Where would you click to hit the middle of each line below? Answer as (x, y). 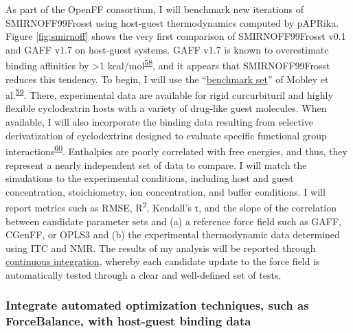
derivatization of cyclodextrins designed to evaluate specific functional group (166, 135)
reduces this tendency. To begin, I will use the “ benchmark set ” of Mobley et (167, 79)
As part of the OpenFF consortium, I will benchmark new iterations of (155, 9)
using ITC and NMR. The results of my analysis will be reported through (161, 248)
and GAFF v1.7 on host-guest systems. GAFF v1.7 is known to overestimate (167, 49)
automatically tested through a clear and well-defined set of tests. (144, 274)
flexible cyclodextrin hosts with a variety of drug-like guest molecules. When (166, 108)
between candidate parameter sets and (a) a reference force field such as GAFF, (173, 221)
